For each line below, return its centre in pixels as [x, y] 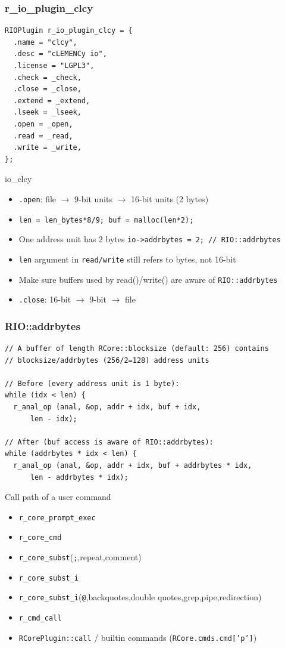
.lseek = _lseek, [47, 112]
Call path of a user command [58, 497]
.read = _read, [43, 136]
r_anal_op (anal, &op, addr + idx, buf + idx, [107, 407]
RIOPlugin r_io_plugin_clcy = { [69, 31]
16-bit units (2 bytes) [170, 198]
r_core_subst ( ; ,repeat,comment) [80, 557]
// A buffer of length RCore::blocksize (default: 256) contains [137, 349]
